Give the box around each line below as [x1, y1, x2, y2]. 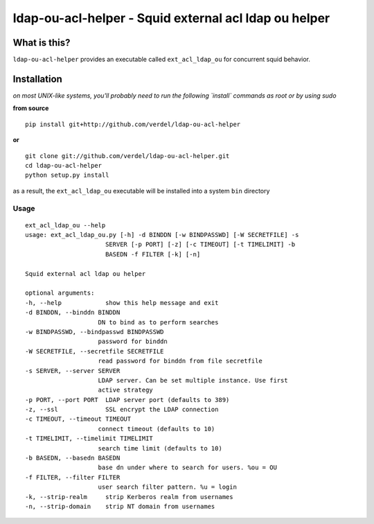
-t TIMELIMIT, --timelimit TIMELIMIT [25, 435, 154, 443]
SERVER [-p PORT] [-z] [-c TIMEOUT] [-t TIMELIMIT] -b [105, 241, 296, 249]
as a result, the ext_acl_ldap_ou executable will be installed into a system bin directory [12, 186, 270, 195]
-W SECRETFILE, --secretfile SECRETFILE [25, 347, 164, 355]
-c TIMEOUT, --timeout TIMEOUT [25, 415, 132, 423]
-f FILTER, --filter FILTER [25, 473, 121, 481]
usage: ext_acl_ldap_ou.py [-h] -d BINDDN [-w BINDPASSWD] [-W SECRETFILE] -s [25, 231, 299, 239]
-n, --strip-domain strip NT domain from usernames [25, 503, 215, 510]
